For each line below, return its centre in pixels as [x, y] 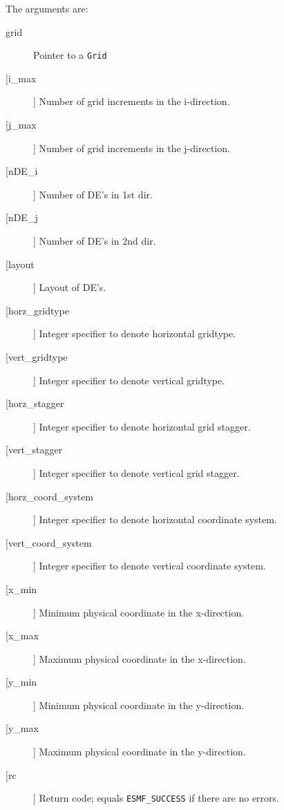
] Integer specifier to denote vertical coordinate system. [150, 566]
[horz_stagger [35, 403]
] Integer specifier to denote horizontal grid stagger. [142, 426]
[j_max [21, 125]
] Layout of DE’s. [70, 287]
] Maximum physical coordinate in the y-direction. [140, 752]
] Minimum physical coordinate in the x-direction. [139, 612]
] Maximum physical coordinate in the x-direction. [140, 658]
